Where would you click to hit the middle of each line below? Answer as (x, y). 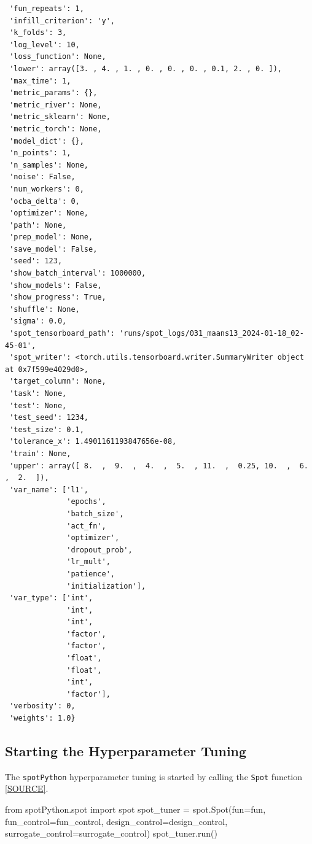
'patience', (91, 574)
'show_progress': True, (58, 297)
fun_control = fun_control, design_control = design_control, (116, 821)
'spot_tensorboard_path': (62, 334)
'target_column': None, (58, 381)
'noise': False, (42, 177)
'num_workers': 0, (47, 189)
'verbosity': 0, (42, 706)
